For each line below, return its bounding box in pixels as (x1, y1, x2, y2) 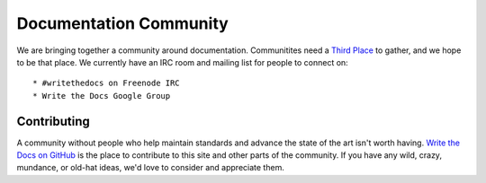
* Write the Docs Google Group (32, 91, 171, 100)
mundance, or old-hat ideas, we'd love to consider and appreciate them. (16, 162, 285, 173)
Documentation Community (16, 13, 229, 33)
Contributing (16, 113, 90, 129)
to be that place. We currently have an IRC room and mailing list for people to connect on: (16, 57, 348, 67)
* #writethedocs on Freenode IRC (32, 78, 180, 89)
